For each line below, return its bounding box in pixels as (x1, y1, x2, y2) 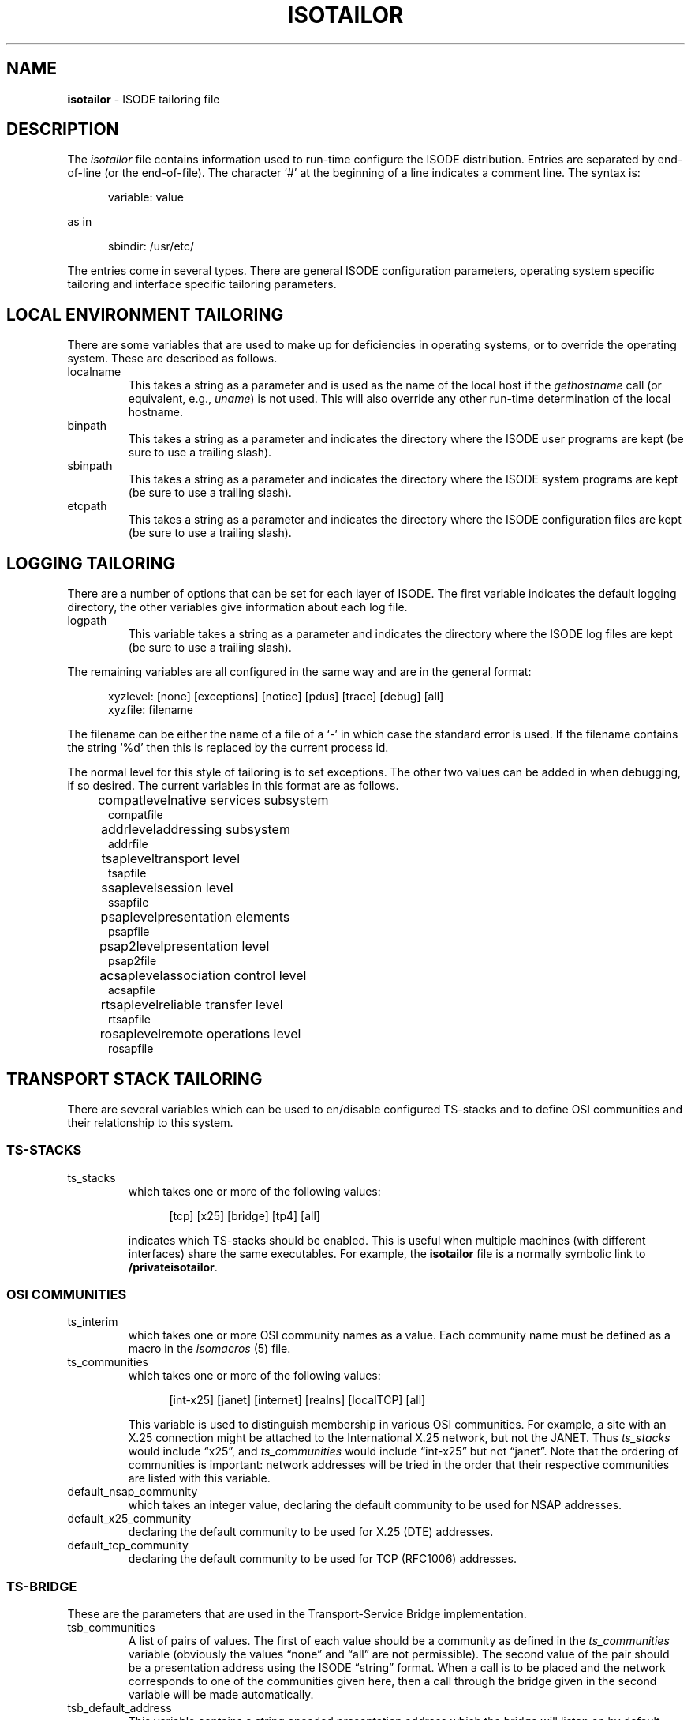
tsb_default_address (67, 1701, 172, 1715)
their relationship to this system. (67, 1115, 233, 1129)
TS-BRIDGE (6, 1578, 77, 1594)
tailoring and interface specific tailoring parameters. (67, 277, 337, 291)
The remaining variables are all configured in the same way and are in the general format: (67, 665, 532, 679)
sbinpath (67, 459, 113, 473)
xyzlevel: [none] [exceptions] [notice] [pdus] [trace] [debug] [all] (108, 689, 444, 704)
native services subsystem (170, 792, 329, 809)
